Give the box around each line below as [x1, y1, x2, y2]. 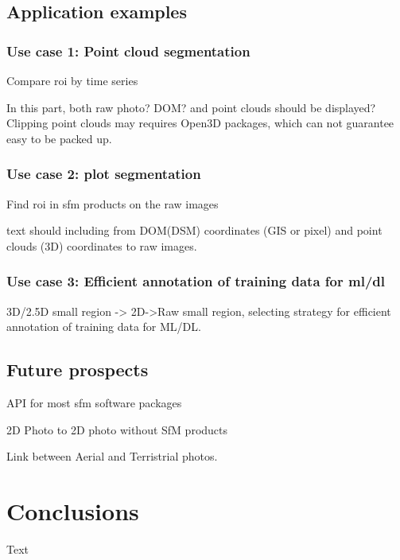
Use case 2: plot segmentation [6, 164, 201, 184]
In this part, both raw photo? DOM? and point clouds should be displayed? [6, 99, 376, 115]
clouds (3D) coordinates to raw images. [6, 237, 197, 254]
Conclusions [6, 494, 139, 527]
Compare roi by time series [6, 72, 138, 88]
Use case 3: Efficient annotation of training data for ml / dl [6, 271, 385, 291]
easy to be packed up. [6, 130, 112, 146]
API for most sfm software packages [6, 394, 182, 410]
